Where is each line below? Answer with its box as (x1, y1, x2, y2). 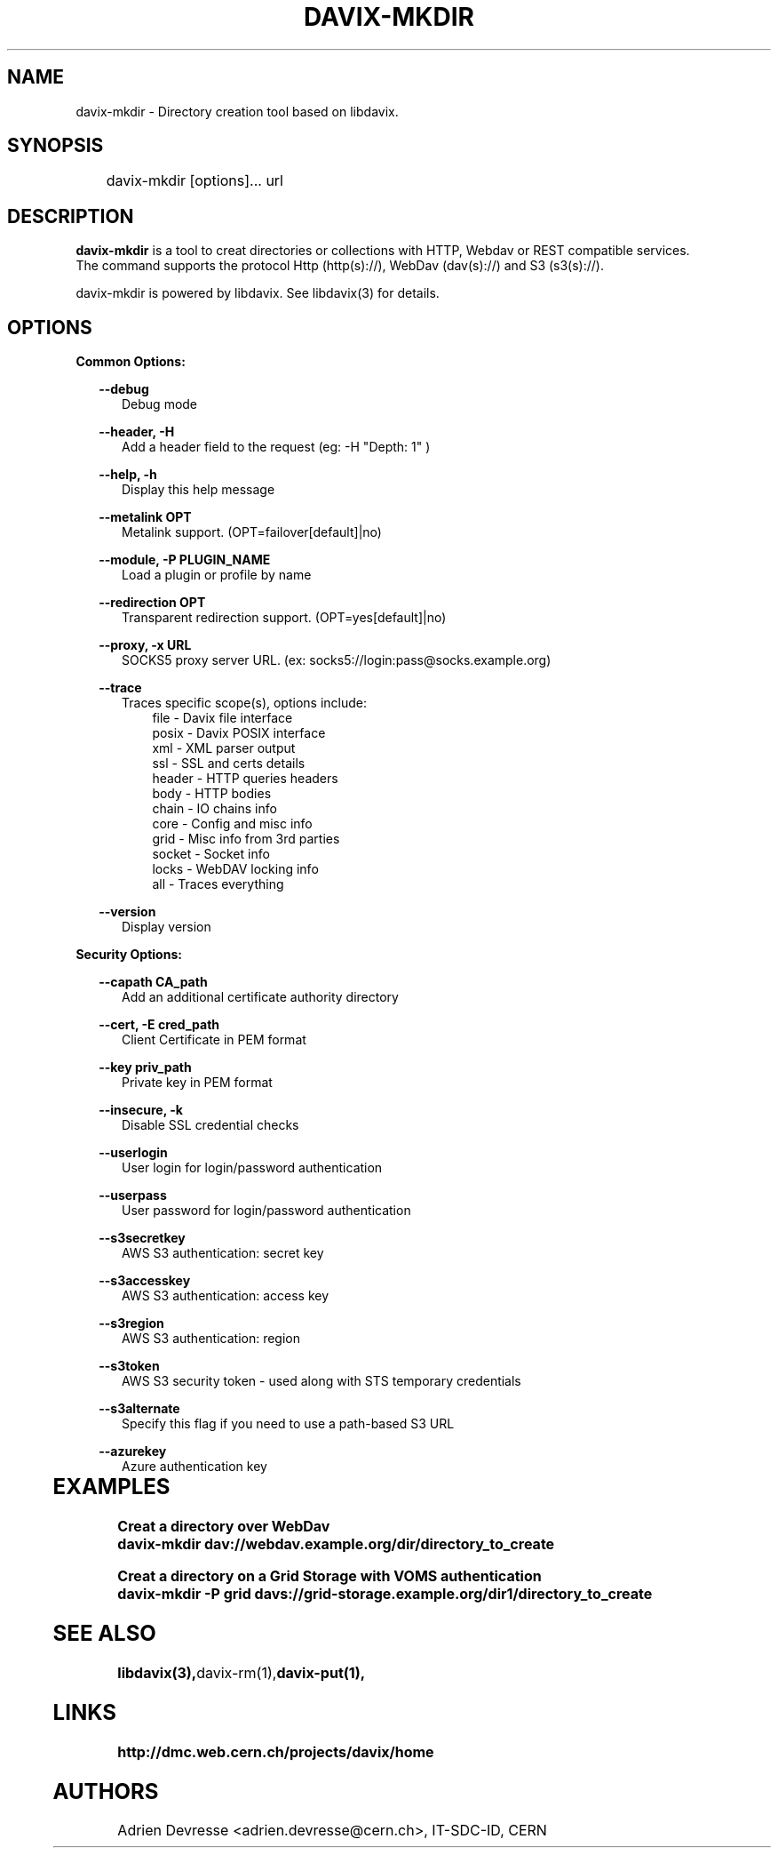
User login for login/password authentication (122, 1160, 383, 1176)
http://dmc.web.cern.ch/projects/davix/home (117, 1742, 434, 1761)
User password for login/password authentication (122, 1203, 411, 1219)
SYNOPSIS (7, 134, 104, 157)
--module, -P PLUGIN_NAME (99, 552, 271, 568)
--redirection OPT (99, 595, 206, 611)
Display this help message (122, 482, 275, 498)
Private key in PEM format (122, 1075, 273, 1091)
